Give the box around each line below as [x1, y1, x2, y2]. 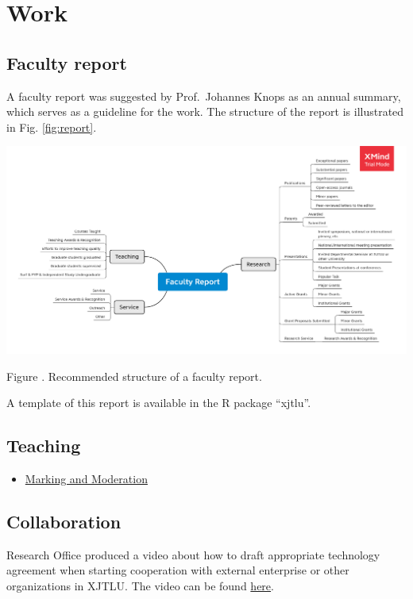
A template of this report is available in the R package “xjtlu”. [6, 394, 311, 411]
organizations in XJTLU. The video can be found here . [6, 577, 274, 593]
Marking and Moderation [25, 470, 148, 486]
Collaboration [6, 509, 122, 533]
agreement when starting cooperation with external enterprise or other [6, 562, 349, 578]
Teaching [6, 433, 81, 458]
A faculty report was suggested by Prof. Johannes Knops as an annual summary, [6, 87, 401, 104]
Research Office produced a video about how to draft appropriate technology [6, 546, 380, 563]
